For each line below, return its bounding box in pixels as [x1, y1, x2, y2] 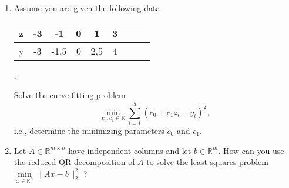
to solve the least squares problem [146, 156, 268, 168]
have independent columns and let [68, 144, 191, 156]
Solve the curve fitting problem [14, 89, 126, 101]
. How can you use [218, 144, 284, 156]
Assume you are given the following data [14, 2, 160, 14]
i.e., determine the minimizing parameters [14, 124, 164, 136]
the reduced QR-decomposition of [14, 156, 135, 168]
